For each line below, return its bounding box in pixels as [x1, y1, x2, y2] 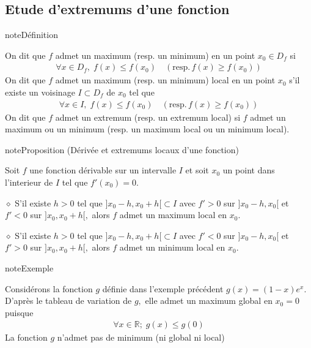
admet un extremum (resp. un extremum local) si [55, 110, 241, 123]
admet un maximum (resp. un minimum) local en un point [55, 74, 276, 86]
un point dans [222, 164, 275, 176]
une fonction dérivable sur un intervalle [29, 164, 177, 176]
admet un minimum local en [119, 241, 225, 254]
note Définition [5, 28, 58, 41]
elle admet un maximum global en [145, 294, 273, 307]
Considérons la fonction [5, 282, 93, 295]
